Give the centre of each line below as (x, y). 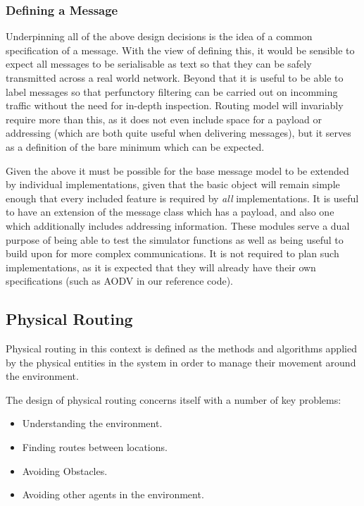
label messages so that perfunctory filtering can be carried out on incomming (172, 91)
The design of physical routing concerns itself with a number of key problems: (174, 399)
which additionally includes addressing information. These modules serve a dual (178, 225)
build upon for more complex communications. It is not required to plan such (172, 253)
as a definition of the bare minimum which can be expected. (135, 146)
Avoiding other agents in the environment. (113, 494)
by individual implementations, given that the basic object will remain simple (173, 184)
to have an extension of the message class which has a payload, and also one (170, 212)
